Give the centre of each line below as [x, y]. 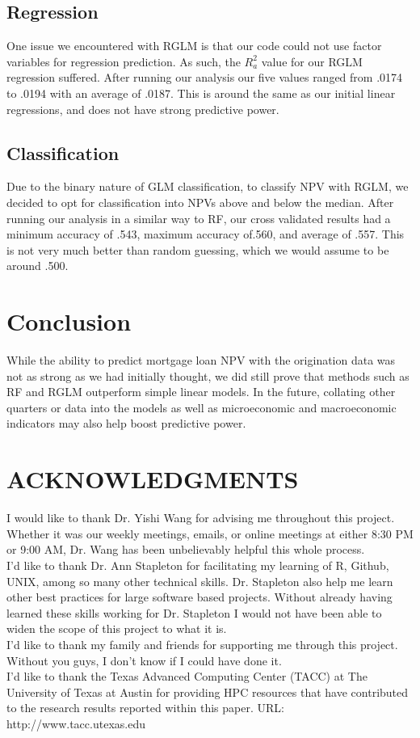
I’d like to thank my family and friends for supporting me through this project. [202, 644]
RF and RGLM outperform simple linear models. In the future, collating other [201, 392]
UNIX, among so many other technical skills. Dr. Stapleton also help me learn [200, 581]
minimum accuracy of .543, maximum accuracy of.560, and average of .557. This [206, 234]
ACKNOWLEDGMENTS [153, 479]
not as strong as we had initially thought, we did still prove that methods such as [208, 375]
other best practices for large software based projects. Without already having [199, 597]
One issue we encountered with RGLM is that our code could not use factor [194, 46]
